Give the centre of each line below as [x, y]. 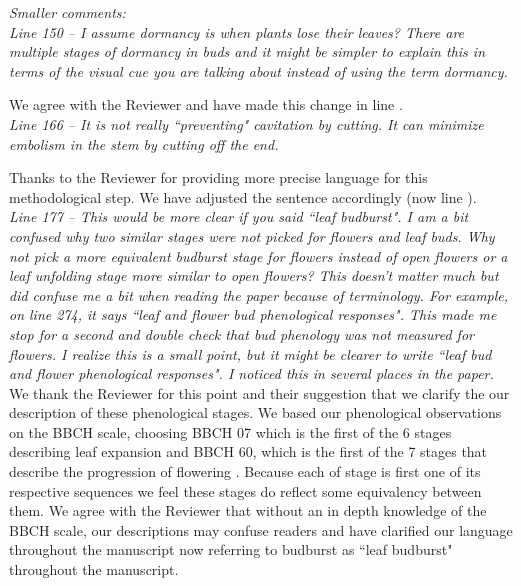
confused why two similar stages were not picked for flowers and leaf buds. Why [252, 235]
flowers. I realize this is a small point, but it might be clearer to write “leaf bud [250, 353]
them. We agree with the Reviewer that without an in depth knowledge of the [248, 510]
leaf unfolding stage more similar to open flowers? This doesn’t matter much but [254, 275]
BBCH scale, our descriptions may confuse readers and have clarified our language [261, 529]
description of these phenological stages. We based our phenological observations [255, 412]
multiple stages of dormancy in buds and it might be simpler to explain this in [247, 51]
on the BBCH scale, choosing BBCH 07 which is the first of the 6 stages [230, 431]
